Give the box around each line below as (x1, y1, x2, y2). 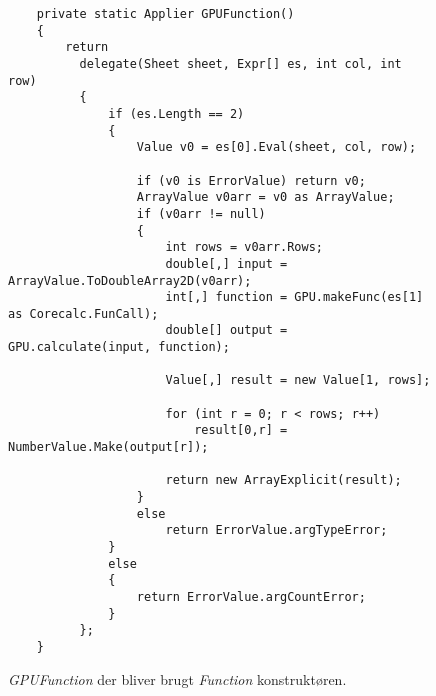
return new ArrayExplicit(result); (165, 473, 402, 488)
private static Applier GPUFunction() (36, 7, 295, 21)
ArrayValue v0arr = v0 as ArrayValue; (136, 190, 395, 205)
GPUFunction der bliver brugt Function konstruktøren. (8, 668, 347, 689)
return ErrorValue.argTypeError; (165, 523, 388, 538)
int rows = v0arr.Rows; (165, 240, 323, 255)
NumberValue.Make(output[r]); (8, 440, 209, 455)
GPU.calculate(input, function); (8, 340, 230, 355)
